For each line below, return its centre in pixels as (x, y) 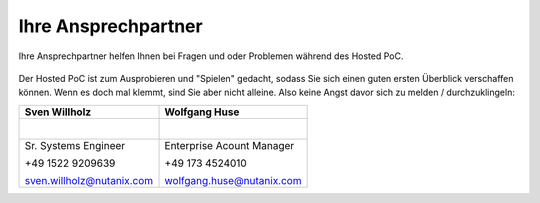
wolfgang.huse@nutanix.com (233, 180)
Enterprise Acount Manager (229, 145)
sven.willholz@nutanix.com (89, 180)
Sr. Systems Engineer (75, 145)
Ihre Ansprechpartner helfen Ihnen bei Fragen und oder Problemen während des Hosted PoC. (211, 56)
